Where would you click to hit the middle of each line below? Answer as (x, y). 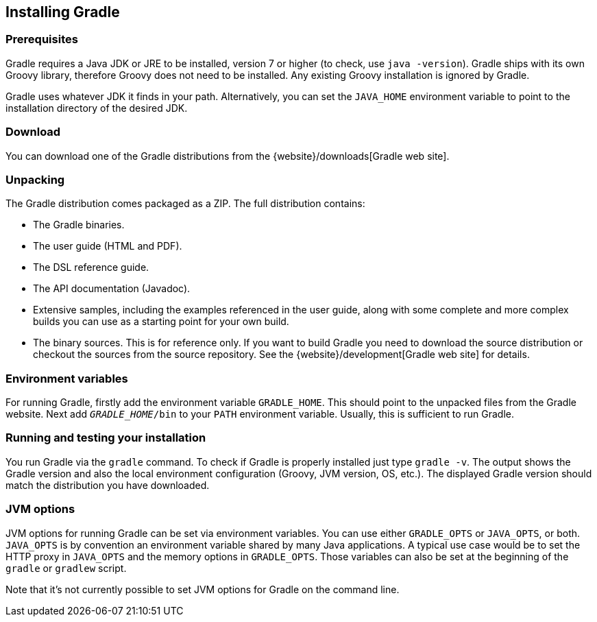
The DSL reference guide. (91, 267)
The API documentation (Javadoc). (112, 289)
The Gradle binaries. (79, 225)
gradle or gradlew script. (66, 568)
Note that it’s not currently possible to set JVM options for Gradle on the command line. (203, 589)
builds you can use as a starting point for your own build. (161, 322)
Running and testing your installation (106, 438)
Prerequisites (42, 39)
